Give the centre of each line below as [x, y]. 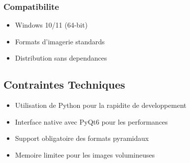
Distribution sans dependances [61, 58]
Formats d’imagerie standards [60, 41]
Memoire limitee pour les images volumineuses [85, 154]
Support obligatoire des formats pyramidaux [82, 138]
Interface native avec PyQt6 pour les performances [91, 121]
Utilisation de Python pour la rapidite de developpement [101, 105]
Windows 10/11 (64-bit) [51, 25]
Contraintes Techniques [64, 84]
